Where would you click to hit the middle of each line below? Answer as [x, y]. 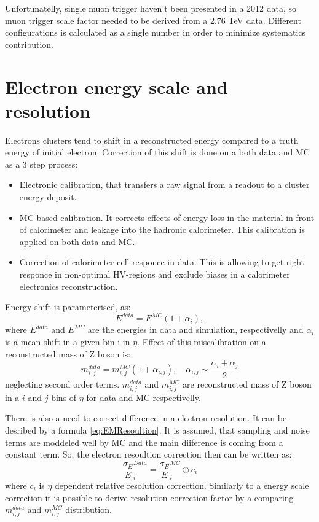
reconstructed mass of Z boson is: [68, 353]
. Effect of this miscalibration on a [202, 341]
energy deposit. [48, 197]
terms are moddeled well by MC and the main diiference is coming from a [144, 442]
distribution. [89, 509]
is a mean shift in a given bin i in [68, 341]
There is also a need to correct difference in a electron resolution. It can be [146, 418]
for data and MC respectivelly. [144, 397]
